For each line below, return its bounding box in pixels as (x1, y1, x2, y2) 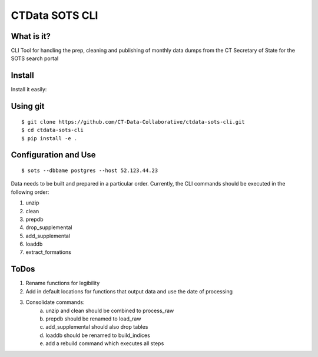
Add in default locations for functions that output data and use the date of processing (25, 287, 233, 295)
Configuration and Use (11, 150, 96, 160)
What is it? (11, 31, 51, 41)
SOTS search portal (11, 55, 59, 62)
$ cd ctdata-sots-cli (21, 127, 84, 134)
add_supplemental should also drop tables (45, 323, 148, 330)
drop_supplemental (25, 224, 72, 231)
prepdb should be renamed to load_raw (45, 315, 141, 322)
